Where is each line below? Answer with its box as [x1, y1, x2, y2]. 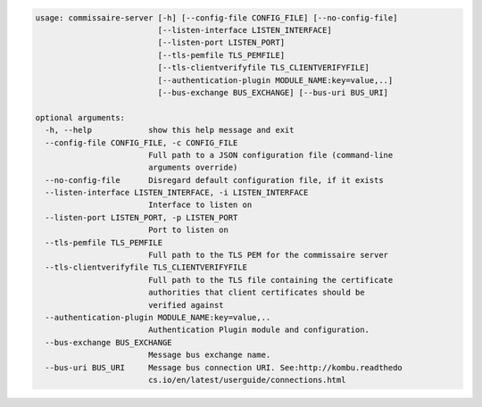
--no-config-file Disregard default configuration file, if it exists [45, 175, 384, 185]
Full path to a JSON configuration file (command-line [147, 150, 394, 160]
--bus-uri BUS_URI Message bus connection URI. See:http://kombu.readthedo [45, 362, 403, 372]
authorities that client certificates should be [147, 287, 365, 298]
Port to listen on [147, 225, 229, 236]
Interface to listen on [147, 200, 253, 210]
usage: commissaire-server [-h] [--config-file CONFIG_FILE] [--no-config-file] [35, 12, 398, 22]
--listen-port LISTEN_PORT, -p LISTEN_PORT [45, 212, 238, 222]
